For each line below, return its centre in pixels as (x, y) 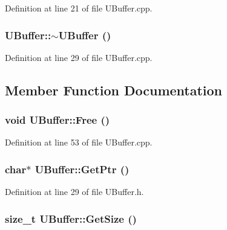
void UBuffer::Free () (58, 120)
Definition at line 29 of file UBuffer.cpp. (79, 57)
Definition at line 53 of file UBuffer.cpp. (79, 142)
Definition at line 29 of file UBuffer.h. (74, 192)
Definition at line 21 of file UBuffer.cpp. (79, 8)
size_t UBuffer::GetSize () (71, 218)
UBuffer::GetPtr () (82, 169)
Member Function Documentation (114, 90)
